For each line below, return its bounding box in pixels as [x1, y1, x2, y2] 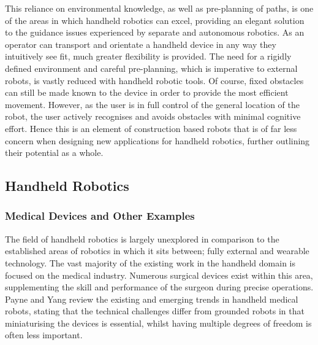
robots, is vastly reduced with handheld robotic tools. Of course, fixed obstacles [5, 74, 304, 87]
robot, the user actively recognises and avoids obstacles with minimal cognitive [5, 110, 301, 123]
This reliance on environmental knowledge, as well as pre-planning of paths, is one [5, 2, 314, 14]
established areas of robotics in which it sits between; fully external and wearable [5, 244, 309, 257]
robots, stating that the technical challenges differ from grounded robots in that [5, 304, 305, 317]
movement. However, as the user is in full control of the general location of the [5, 98, 300, 110]
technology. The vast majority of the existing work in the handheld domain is [5, 256, 295, 269]
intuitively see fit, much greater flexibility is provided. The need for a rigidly [5, 50, 292, 63]
